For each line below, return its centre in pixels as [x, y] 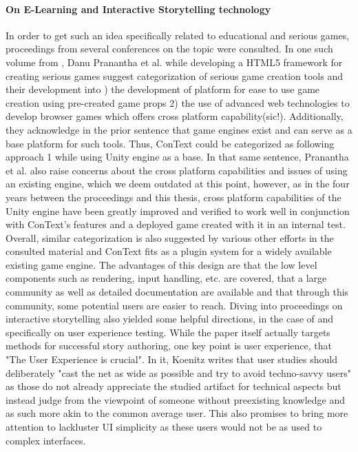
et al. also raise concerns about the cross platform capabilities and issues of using [177, 170]
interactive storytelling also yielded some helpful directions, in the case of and [170, 319]
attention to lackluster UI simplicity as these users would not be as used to [164, 427]
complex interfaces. [46, 440]
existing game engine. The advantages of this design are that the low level [161, 264]
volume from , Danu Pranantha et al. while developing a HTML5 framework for [174, 62]
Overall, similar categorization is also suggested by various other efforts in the [170, 237]
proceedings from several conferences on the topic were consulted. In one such [169, 49]
